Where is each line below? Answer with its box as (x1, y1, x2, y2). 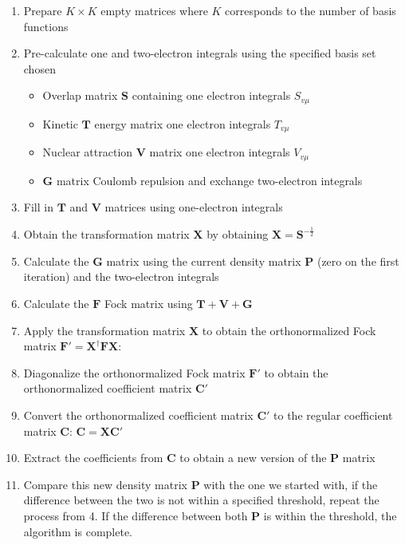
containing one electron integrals (132, 87, 291, 104)
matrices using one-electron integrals (104, 199, 283, 215)
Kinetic (42, 115, 78, 132)
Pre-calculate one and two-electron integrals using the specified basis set (23, 45, 376, 61)
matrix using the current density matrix (106, 252, 301, 269)
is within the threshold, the (263, 507, 397, 523)
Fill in (23, 199, 53, 215)
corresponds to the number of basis (225, 2, 396, 18)
